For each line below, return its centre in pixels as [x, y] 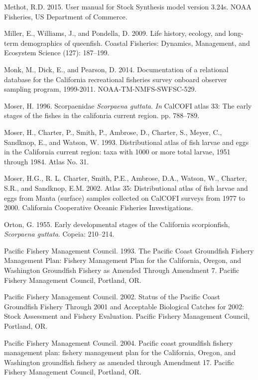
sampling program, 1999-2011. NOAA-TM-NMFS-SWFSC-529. [100, 89]
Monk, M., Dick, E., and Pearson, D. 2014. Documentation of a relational [116, 69]
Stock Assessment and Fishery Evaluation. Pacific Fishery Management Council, [127, 316]
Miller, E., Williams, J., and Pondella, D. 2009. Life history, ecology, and [115, 33]
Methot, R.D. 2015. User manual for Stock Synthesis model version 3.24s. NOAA [128, 6]
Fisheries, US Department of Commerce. [66, 16]
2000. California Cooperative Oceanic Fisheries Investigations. [99, 207]
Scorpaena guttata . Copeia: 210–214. [59, 234]
